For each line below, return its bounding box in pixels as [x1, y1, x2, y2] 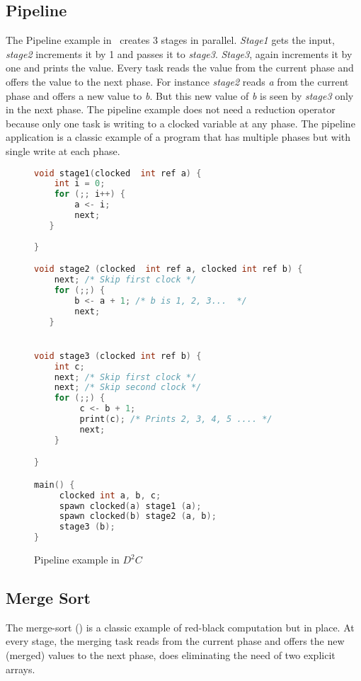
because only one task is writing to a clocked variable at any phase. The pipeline [6, 115, 355, 130]
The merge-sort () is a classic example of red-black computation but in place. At [6, 619, 355, 634]
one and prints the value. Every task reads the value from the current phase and [6, 60, 354, 75]
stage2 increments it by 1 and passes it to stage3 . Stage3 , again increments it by [6, 46, 353, 61]
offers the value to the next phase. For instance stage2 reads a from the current [6, 74, 349, 88]
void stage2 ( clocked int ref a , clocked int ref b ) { [34, 264, 303, 275]
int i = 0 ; [54, 178, 105, 189]
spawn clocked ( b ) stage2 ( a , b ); [59, 511, 217, 522]
